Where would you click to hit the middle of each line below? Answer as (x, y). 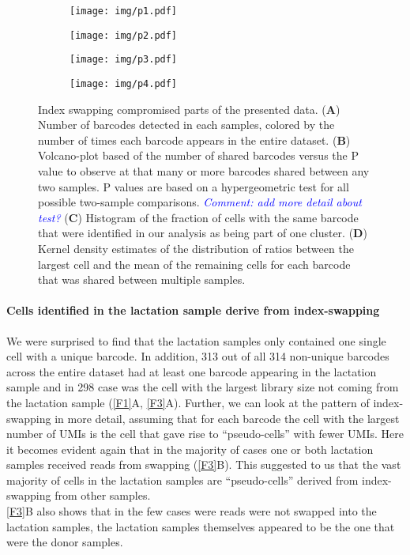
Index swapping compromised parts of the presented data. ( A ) (189, 109)
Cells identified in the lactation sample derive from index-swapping (193, 310)
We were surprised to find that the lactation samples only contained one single (196, 340)
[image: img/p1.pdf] (124, 11)
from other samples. (103, 495)
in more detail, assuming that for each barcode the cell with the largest (227, 418)
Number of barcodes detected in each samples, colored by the (186, 125)
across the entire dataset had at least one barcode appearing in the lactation (192, 371)
